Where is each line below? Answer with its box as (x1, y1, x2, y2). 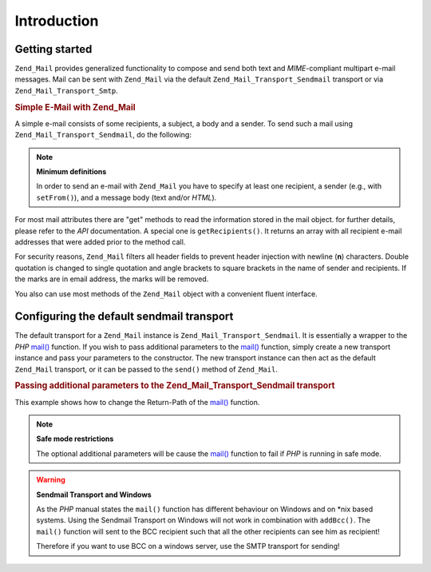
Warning (36, 475, 65, 485)
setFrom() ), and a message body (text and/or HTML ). (36, 193, 217, 202)
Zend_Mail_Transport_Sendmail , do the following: (14, 130, 192, 140)
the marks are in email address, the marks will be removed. (14, 274, 209, 284)
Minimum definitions (36, 167, 107, 177)
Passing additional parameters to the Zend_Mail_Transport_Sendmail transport (14, 380, 335, 391)
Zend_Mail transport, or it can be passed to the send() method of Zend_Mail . (14, 364, 279, 374)
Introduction (14, 12, 99, 30)
